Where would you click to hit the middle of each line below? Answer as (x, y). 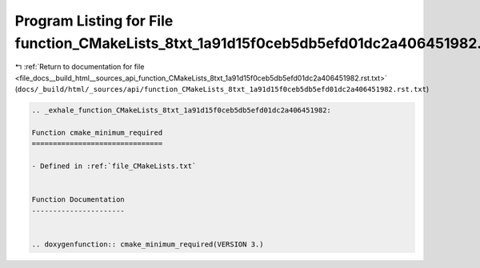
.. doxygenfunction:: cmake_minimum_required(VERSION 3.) (148, 244)
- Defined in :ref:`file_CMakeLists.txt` (114, 166)
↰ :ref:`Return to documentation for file (80, 67)
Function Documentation (78, 200)
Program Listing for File (94, 21)
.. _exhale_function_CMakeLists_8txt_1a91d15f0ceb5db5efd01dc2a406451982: (182, 110)
